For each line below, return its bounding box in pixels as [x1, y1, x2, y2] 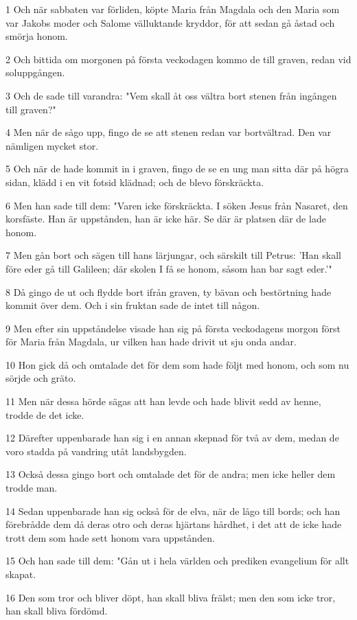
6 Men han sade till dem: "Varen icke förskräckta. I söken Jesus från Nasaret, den [5, 198, 348, 212]
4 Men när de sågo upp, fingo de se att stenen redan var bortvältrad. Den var [5, 125, 332, 139]
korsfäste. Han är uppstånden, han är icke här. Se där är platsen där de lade [5, 211, 326, 226]
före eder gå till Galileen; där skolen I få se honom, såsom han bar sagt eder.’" [5, 261, 332, 275]
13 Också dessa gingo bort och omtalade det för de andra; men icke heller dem [5, 467, 336, 481]
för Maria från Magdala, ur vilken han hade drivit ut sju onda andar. [5, 334, 297, 349]
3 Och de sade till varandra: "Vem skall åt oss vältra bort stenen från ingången [5, 88, 337, 102]
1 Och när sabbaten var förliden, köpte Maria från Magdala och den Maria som [5, 2, 340, 16]
